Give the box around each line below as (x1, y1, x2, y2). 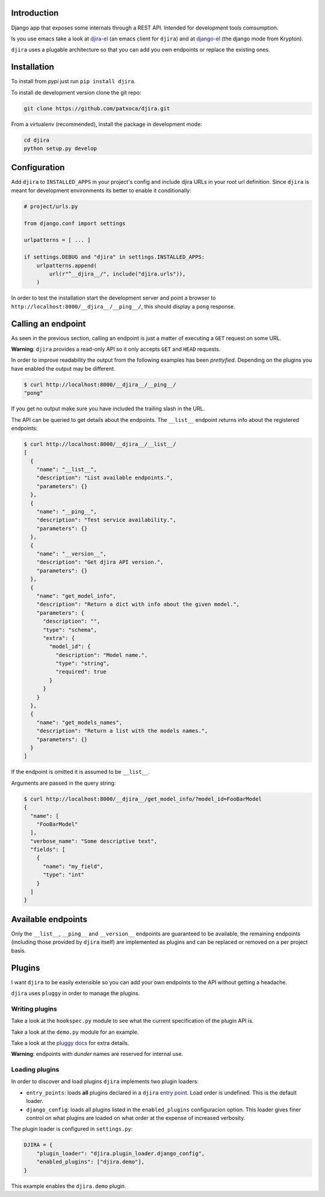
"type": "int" (43, 872, 84, 878)
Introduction (11, 8, 59, 18)
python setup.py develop (23, 145, 97, 152)
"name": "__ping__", (36, 508, 97, 515)
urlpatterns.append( (36, 262, 97, 269)
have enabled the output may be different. (11, 365, 116, 372)
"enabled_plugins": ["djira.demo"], (36, 1158, 144, 1166)
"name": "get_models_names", (36, 719, 123, 726)
